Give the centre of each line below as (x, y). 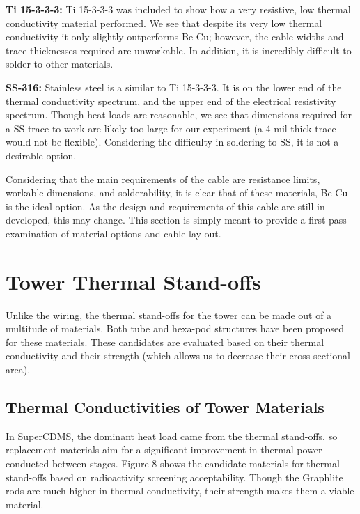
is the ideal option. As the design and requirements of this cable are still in (165, 206)
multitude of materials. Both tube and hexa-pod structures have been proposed (175, 328)
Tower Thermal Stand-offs (133, 281)
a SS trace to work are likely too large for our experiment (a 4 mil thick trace (171, 128)
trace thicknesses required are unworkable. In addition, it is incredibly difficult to (179, 50)
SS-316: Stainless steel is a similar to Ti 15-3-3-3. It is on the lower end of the (174, 87)
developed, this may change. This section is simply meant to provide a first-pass (176, 220)
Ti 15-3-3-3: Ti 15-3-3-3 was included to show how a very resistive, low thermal (178, 9)
